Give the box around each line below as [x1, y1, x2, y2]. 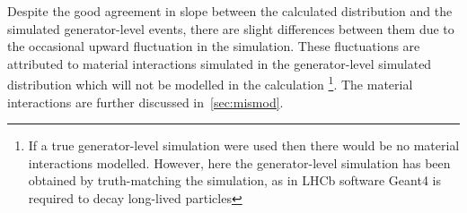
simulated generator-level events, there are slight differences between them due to [7, 19, 454, 38]
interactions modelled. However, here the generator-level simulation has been [28, 153, 451, 172]
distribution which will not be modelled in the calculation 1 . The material [7, 72, 413, 94]
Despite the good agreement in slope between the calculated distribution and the [7, 2, 453, 20]
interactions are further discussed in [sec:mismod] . [7, 92, 284, 111]
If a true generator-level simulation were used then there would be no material [28, 136, 460, 155]
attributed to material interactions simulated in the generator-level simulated [7, 54, 432, 72]
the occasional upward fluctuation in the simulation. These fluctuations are [7, 37, 420, 55]
